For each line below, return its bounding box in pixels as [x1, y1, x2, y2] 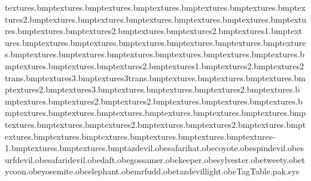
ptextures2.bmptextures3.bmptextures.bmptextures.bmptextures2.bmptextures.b [5, 83, 300, 96]
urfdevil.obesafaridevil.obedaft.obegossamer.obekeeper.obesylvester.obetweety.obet [5, 153, 305, 165]
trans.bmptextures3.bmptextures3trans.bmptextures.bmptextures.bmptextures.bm [5, 71, 306, 84]
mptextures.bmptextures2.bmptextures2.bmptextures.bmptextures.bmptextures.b [5, 94, 303, 107]
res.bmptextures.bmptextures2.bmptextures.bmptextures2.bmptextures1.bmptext [5, 24, 302, 37]
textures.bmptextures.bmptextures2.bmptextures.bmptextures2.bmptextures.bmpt [5, 118, 306, 130]
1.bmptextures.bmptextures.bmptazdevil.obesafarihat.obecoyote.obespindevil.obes [5, 142, 304, 154]
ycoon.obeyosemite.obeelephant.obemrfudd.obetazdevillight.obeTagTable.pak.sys [5, 165, 300, 177]
